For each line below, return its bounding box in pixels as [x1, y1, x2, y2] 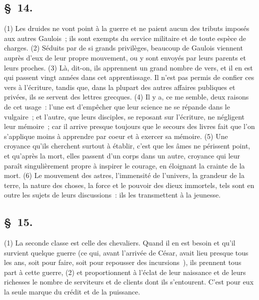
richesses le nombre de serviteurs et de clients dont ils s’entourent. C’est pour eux [4, 276, 254, 287]
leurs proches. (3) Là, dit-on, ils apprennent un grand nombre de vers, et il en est [4, 62, 253, 72]
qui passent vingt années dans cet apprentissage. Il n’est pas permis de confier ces [4, 72, 254, 82]
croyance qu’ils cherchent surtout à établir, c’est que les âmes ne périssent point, [4, 140, 250, 151]
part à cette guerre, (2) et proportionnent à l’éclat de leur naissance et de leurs [4, 266, 246, 277]
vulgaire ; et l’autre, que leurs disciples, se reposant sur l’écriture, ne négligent [4, 111, 245, 121]
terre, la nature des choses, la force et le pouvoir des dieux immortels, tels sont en [4, 179, 254, 190]
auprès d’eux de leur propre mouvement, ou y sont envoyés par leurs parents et [4, 52, 246, 62]
